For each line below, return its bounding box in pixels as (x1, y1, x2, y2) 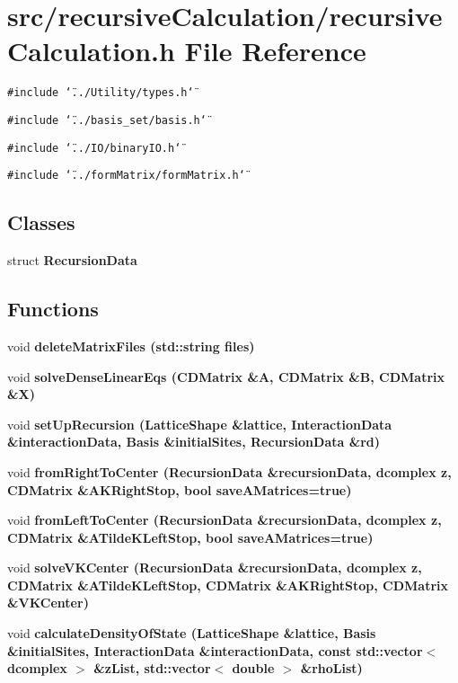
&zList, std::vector (93, 659, 211, 678)
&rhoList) (300, 659, 363, 678)
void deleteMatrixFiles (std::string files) (7, 336, 255, 355)
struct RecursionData (7, 251, 137, 270)
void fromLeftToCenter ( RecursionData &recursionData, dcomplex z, (7, 510, 442, 529)
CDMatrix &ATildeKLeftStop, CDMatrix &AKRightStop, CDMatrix (7, 575, 448, 594)
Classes (7, 208, 75, 236)
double (232, 659, 275, 678)
